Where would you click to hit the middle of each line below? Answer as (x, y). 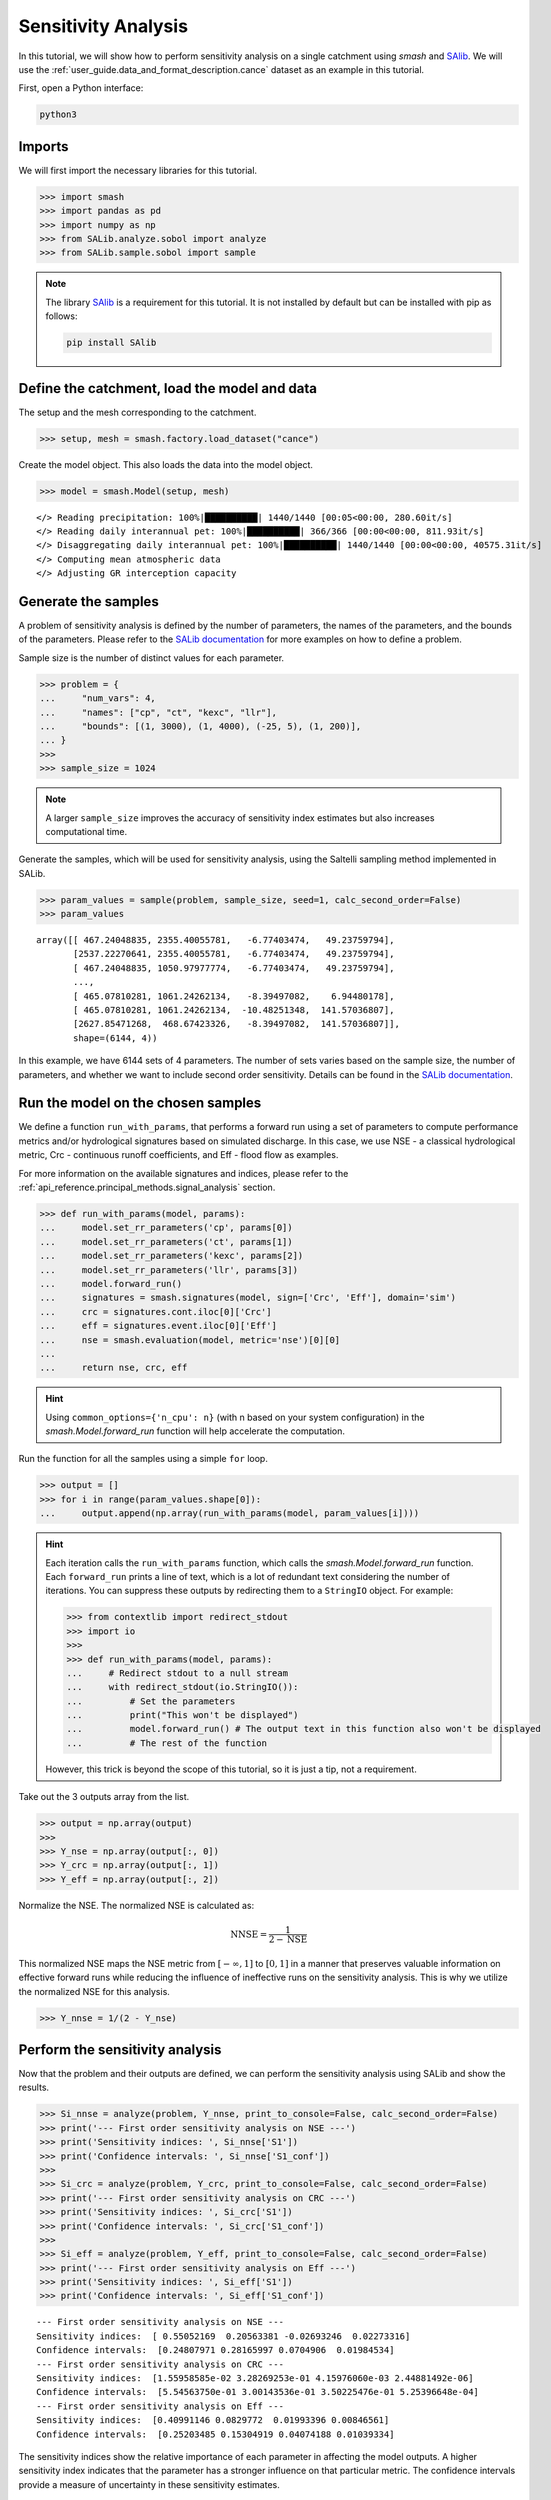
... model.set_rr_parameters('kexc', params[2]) (171, 1256)
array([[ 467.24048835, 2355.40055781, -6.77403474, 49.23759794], (215, 940)
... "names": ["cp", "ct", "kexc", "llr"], (158, 712)
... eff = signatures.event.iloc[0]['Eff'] (158, 1326)
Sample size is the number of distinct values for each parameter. (151, 657)
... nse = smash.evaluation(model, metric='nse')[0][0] (190, 1339)
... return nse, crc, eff (113, 1368)
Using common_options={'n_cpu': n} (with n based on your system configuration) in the (235, 1417)
